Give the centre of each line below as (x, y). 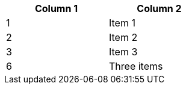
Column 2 (159, 8)
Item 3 (123, 52)
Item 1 (122, 23)
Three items (136, 66)
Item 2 (123, 37)
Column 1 (56, 8)
